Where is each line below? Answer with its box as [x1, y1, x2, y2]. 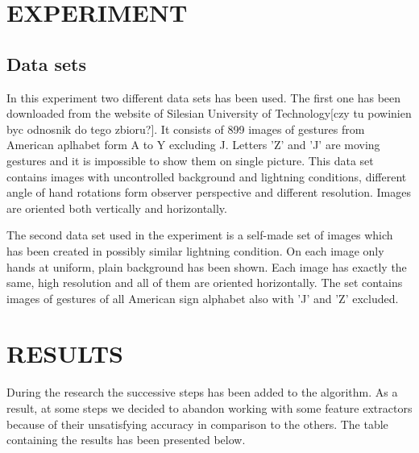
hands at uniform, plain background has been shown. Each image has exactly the [6, 258, 407, 275]
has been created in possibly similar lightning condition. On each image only [6, 242, 384, 259]
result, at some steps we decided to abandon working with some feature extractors [6, 400, 413, 417]
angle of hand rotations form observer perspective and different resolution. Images [6, 184, 411, 201]
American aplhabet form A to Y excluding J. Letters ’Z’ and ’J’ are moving [6, 136, 380, 153]
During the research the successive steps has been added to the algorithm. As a [6, 384, 398, 401]
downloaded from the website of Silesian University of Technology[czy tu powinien [6, 105, 412, 122]
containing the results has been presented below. [6, 431, 246, 448]
